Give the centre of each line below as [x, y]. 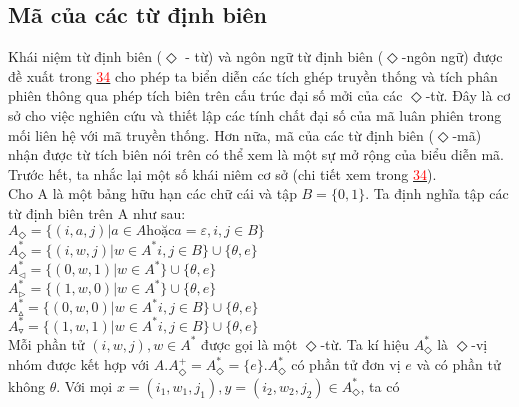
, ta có [380, 385]
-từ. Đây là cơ [468, 95]
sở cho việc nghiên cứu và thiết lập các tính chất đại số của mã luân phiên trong [255, 114]
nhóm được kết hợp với [79, 364]
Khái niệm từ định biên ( [85, 56]
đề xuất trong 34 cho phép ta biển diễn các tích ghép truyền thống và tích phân [253, 75]
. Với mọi [84, 385]
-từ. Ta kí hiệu [365, 343]
